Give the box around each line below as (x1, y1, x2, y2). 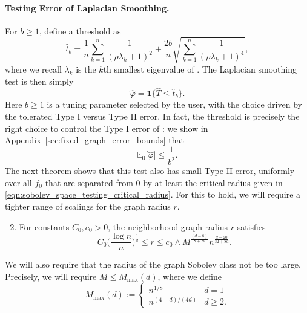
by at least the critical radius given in (143, 176, 283, 189)
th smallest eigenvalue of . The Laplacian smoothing (103, 62, 297, 75)
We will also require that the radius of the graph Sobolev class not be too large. (5, 258, 301, 271)
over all (5, 176, 32, 189)
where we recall (5, 62, 62, 75)
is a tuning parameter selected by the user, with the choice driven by (47, 98, 302, 111)
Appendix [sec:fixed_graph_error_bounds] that (5, 134, 184, 146)
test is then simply (5, 74, 74, 87)
